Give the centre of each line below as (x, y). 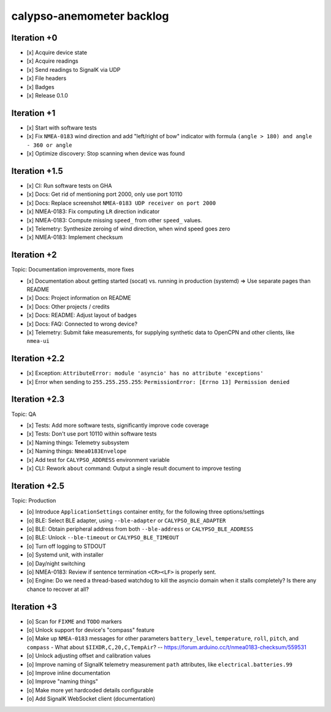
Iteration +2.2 (38, 358)
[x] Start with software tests (62, 127)
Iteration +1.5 (37, 171)
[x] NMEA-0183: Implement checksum (75, 237)
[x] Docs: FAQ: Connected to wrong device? (82, 324)
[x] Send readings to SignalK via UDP (74, 69)
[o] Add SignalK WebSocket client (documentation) (91, 699)
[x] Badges (40, 87)
